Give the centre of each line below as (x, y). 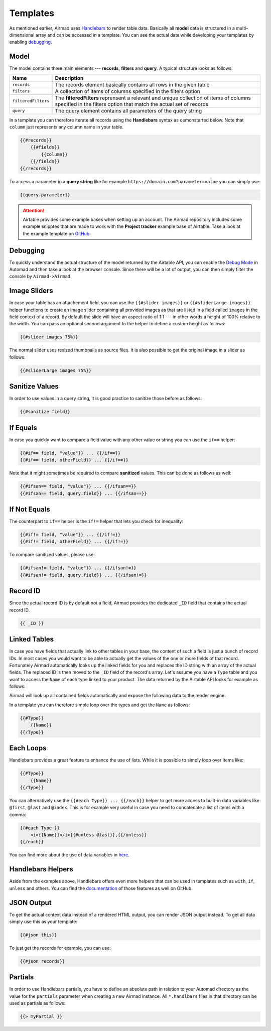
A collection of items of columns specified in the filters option (127, 91)
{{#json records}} (42, 961)
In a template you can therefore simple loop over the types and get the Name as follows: (100, 705)
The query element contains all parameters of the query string (128, 110)
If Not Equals (30, 509)
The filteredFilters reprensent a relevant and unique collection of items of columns (153, 98)
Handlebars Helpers (41, 869)
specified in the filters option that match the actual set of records (131, 104)
